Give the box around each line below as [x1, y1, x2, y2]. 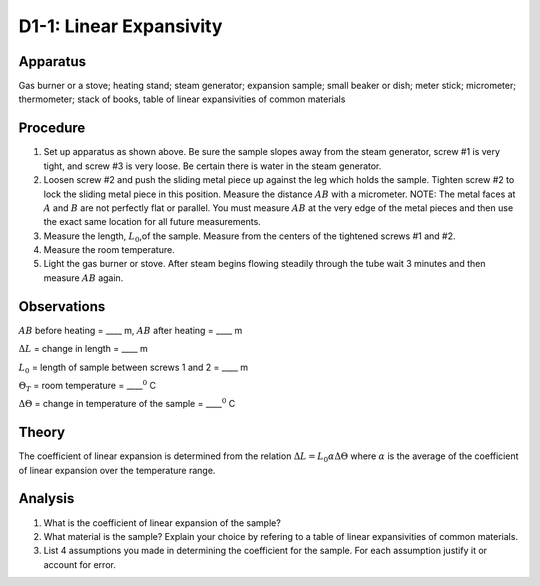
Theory [18, 424, 66, 441]
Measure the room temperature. [43, 244, 175, 256]
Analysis [18, 490, 75, 507]
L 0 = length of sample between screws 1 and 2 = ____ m [18, 361, 249, 375]
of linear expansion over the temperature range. [18, 464, 216, 476]
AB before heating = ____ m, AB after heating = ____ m [18, 324, 243, 336]
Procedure [18, 120, 86, 137]
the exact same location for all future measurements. [43, 216, 262, 228]
